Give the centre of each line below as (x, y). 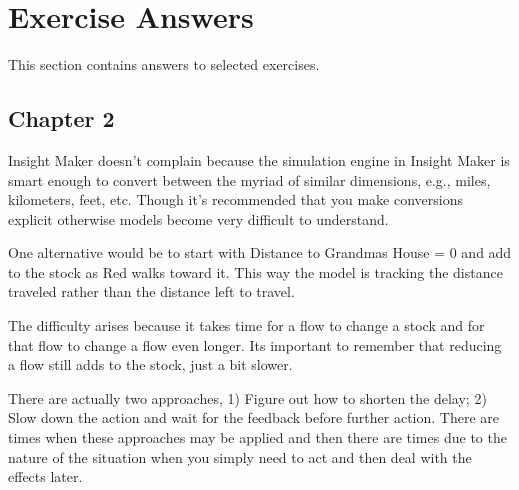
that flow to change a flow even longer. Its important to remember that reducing (255, 344)
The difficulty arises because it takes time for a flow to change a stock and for (246, 325)
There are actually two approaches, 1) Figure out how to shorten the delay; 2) (247, 397)
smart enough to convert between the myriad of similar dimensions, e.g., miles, (249, 179)
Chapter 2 (61, 118)
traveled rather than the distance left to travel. (151, 291)
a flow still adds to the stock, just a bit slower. (150, 364)
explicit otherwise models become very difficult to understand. (198, 218)
